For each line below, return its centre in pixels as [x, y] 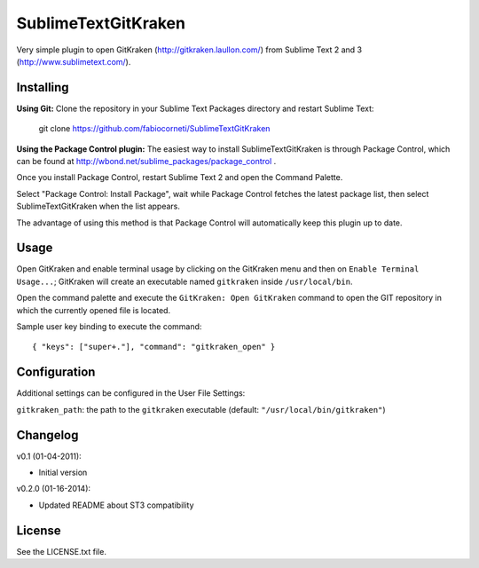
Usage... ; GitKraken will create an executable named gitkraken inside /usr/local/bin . [185, 281]
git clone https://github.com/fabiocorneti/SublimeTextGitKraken [154, 129]
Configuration [56, 372]
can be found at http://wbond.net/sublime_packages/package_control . [146, 162]
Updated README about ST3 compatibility [116, 505]
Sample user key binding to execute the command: [109, 327]
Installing [43, 87]
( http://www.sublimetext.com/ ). [74, 61]
